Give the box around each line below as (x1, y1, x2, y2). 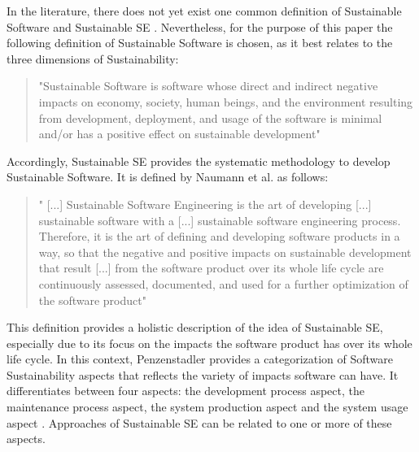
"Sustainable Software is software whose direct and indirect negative (38, 77, 378, 94)
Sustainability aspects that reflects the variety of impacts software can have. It (7, 366, 399, 383)
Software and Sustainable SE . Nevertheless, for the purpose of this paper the (7, 18, 393, 35)
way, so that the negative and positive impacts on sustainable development (38, 243, 412, 260)
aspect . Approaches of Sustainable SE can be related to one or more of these (7, 414, 392, 431)
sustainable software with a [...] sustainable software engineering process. (38, 211, 401, 228)
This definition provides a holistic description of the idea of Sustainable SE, (7, 319, 383, 336)
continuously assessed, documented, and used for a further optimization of (38, 275, 408, 292)
